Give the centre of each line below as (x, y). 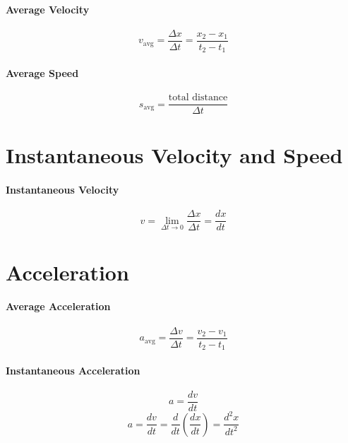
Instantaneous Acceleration (73, 370)
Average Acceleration (58, 306)
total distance (198, 98)
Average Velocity (48, 9)
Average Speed (42, 72)
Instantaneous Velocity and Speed (174, 155)
